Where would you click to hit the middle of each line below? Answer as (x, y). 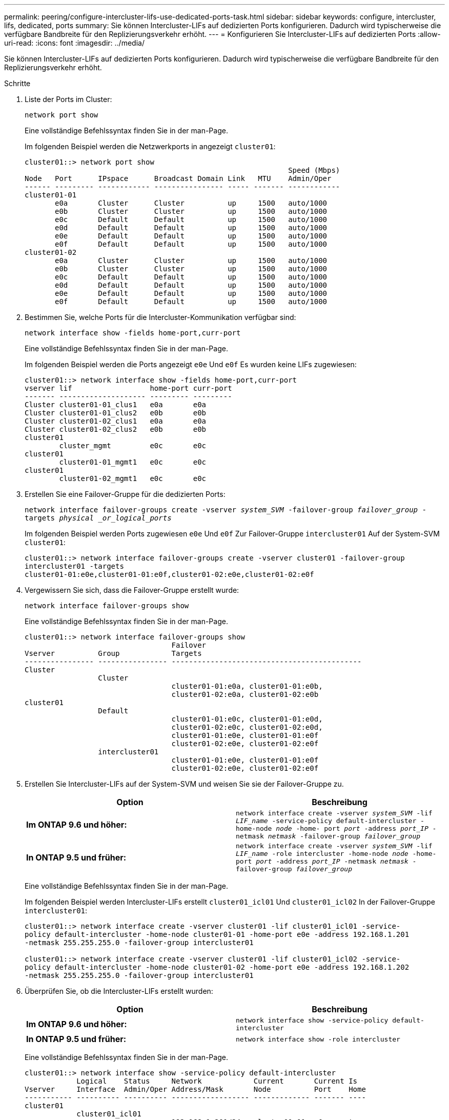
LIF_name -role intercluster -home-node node (322, 854)
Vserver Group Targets (113, 653)
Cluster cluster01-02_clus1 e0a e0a (116, 421)
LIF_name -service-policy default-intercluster (326, 821)
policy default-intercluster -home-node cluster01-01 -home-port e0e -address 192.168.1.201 (217, 934)
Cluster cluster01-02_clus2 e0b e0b (116, 429)
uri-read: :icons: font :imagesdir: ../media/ (74, 43)
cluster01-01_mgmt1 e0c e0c (133, 462)
